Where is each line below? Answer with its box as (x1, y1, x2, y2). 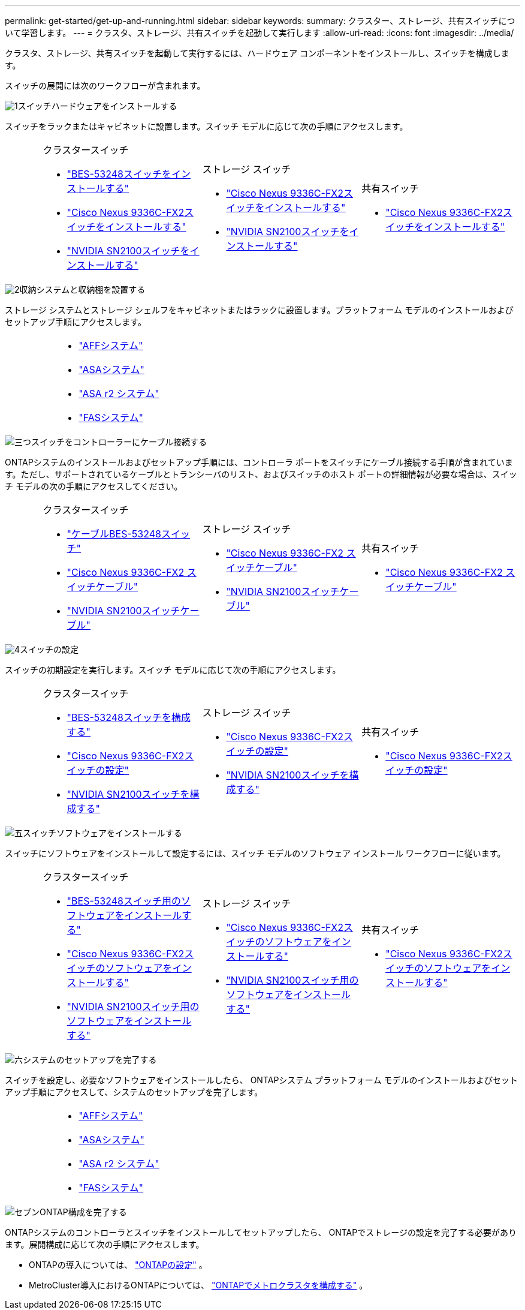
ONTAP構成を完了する (40, 1207, 127, 1217)
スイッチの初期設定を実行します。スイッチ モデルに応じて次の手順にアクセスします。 (5, 665, 341, 675)
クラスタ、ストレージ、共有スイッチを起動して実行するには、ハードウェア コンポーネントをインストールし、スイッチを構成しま (5, 48, 509, 58)
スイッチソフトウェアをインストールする (23, 828, 182, 838)
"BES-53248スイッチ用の (67, 895, 181, 907)
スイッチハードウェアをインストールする (17, 101, 177, 111)
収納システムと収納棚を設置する (19, 284, 146, 295)
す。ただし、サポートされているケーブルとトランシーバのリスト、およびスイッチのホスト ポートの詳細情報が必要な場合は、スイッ (5, 469, 517, 479)
